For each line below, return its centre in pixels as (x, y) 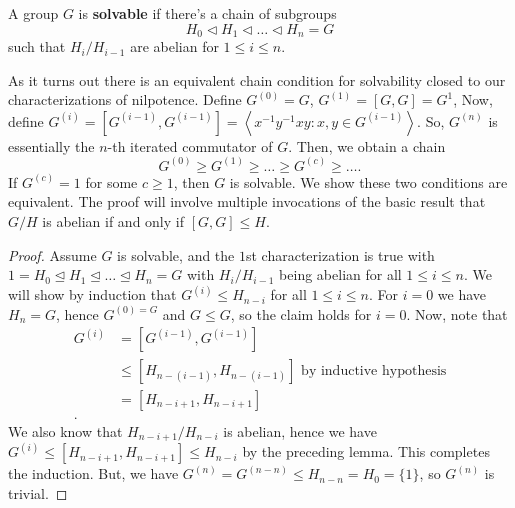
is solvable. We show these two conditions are (368, 181)
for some (111, 181)
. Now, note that (457, 313)
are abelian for (174, 46)
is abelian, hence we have (300, 430)
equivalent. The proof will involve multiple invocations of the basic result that (247, 201)
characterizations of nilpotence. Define (125, 99)
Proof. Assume (52, 254)
